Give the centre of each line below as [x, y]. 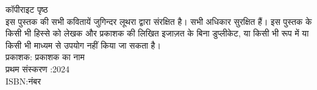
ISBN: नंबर [23, 81]
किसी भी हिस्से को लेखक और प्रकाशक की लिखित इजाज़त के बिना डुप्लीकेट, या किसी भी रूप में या [157, 33]
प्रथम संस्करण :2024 [38, 68]
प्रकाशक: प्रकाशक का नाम [45, 57]
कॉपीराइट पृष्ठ [27, 9]
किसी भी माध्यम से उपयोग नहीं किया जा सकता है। [83, 45]
